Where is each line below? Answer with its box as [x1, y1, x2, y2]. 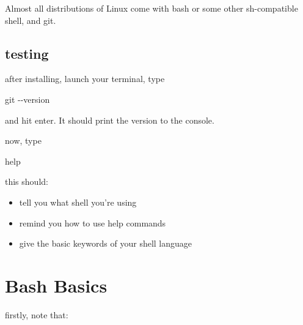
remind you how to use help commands [19, 216, 166, 229]
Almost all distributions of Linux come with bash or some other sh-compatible [5, 2, 298, 14]
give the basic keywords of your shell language [19, 237, 192, 250]
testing [5, 43, 49, 62]
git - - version [5, 92, 50, 105]
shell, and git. [5, 13, 56, 26]
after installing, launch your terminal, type [5, 72, 165, 85]
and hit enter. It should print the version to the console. [5, 113, 214, 126]
